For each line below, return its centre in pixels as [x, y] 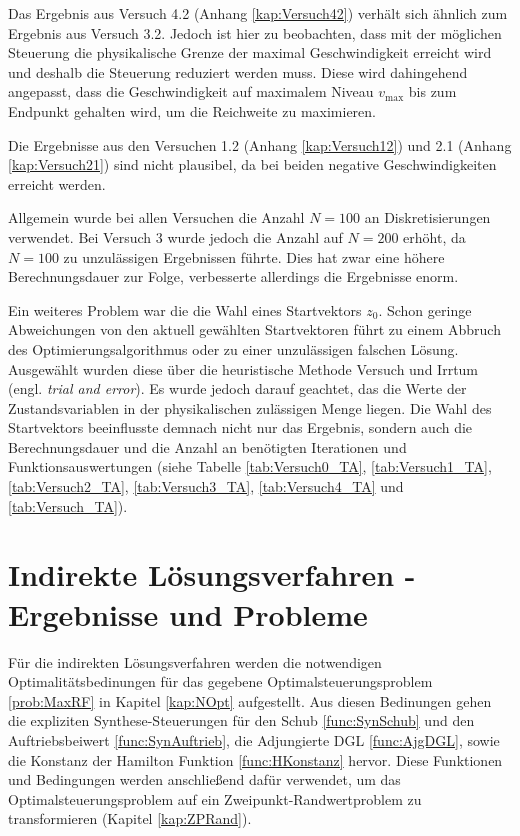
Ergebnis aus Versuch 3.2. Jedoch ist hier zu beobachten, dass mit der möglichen [255, 32]
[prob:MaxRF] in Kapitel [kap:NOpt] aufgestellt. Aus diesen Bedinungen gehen [250, 700]
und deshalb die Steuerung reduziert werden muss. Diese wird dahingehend [238, 71]
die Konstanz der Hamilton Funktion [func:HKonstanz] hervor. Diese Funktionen [255, 759]
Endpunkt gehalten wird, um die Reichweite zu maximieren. [192, 110]
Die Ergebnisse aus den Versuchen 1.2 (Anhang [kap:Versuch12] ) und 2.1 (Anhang [260, 144]
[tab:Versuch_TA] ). [68, 505]
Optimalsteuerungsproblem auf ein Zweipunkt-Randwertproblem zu [215, 798]
